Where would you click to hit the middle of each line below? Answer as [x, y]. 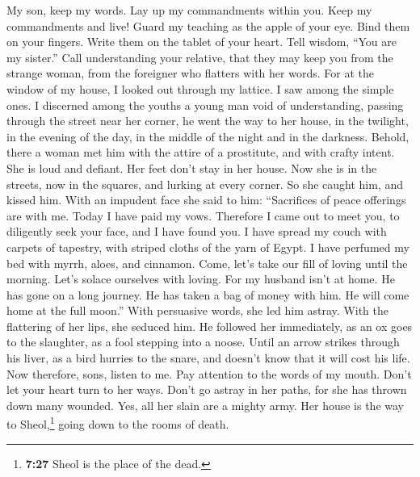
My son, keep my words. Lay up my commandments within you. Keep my [189, 10]
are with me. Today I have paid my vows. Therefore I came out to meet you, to [203, 215]
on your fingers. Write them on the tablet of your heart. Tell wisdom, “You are [202, 42]
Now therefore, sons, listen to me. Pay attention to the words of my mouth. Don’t [209, 373]
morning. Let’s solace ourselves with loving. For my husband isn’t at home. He [201, 279]
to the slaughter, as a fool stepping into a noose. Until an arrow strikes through [203, 342]
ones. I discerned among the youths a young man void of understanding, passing [205, 105]
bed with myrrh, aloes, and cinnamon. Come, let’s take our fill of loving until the [207, 263]
